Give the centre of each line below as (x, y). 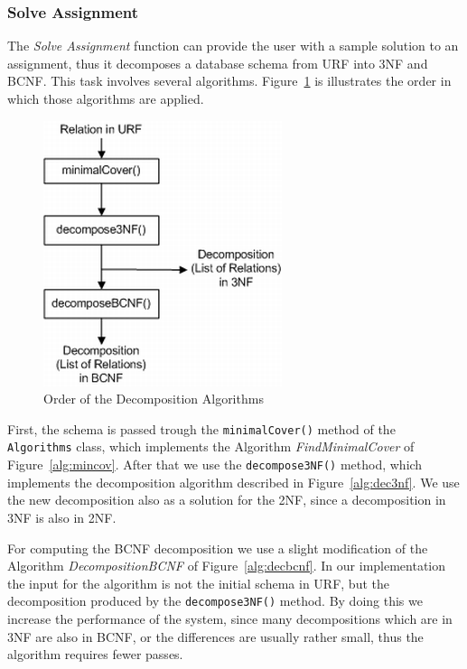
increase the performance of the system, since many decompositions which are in (230, 618)
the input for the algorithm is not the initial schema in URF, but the (198, 583)
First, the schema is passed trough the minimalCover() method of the (201, 428)
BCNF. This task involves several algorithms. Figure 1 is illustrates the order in (229, 81)
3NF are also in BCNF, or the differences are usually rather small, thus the (215, 636)
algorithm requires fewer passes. (95, 654)
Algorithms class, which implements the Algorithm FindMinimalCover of (211, 446)
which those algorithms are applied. (106, 98)
